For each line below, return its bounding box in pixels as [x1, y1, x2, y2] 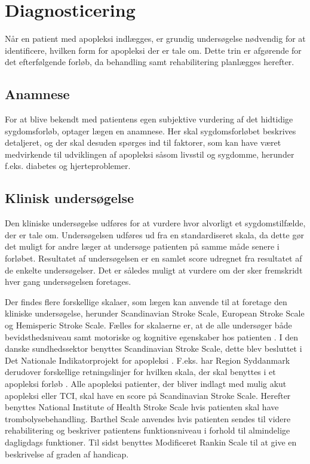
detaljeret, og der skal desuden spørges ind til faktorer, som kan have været [5, 136, 281, 149]
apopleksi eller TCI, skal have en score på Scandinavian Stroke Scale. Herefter [5, 389, 291, 401]
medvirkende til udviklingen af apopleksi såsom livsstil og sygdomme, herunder [5, 148, 294, 160]
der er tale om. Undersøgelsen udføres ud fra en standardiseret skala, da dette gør [5, 228, 304, 241]
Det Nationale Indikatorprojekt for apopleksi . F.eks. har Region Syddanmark [5, 354, 290, 366]
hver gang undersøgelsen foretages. [5, 275, 131, 288]
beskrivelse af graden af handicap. [5, 447, 129, 460]
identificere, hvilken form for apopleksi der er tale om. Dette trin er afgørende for [5, 44, 302, 56]
